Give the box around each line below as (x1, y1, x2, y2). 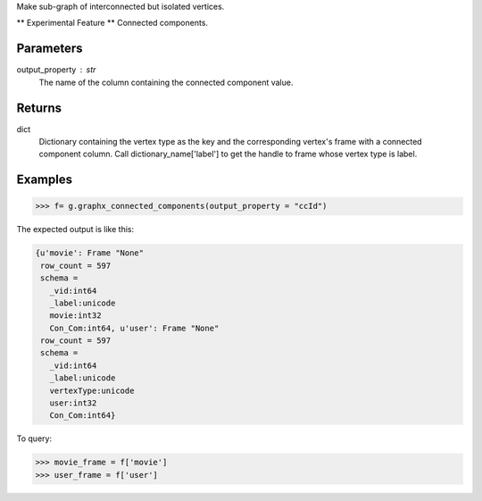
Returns (16, 100, 62, 115)
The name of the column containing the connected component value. (38, 77, 294, 88)
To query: (16, 433, 53, 444)
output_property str (16, 64, 96, 75)
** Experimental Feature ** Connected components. (16, 18, 209, 29)
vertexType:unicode (49, 385, 135, 396)
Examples (16, 172, 73, 188)
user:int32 (49, 398, 97, 408)
